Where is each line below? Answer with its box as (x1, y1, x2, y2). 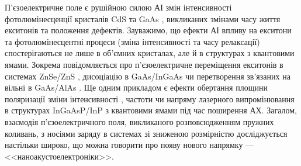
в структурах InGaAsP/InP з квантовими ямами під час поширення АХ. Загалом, (5, 104, 297, 116)
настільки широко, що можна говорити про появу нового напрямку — (5, 139, 254, 151)
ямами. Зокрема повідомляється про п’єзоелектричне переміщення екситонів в (5, 58, 283, 70)
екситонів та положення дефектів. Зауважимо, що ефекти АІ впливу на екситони (5, 24, 292, 36)
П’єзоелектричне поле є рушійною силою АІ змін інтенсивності (5, 1, 232, 13)
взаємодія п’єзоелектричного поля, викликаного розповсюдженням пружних (5, 115, 274, 127)
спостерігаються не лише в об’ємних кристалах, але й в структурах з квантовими (5, 47, 295, 59)
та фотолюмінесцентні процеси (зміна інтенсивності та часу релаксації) (5, 35, 260, 47)
